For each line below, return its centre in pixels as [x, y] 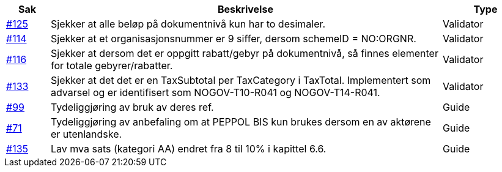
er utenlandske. [86, 134]
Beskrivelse [245, 9]
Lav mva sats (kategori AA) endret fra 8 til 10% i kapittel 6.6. [188, 149]
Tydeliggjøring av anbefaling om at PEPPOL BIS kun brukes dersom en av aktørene [241, 122]
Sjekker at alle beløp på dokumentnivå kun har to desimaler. [188, 24]
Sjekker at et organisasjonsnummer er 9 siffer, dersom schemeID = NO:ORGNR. [233, 39]
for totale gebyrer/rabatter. [112, 65]
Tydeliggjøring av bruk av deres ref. [132, 107]
